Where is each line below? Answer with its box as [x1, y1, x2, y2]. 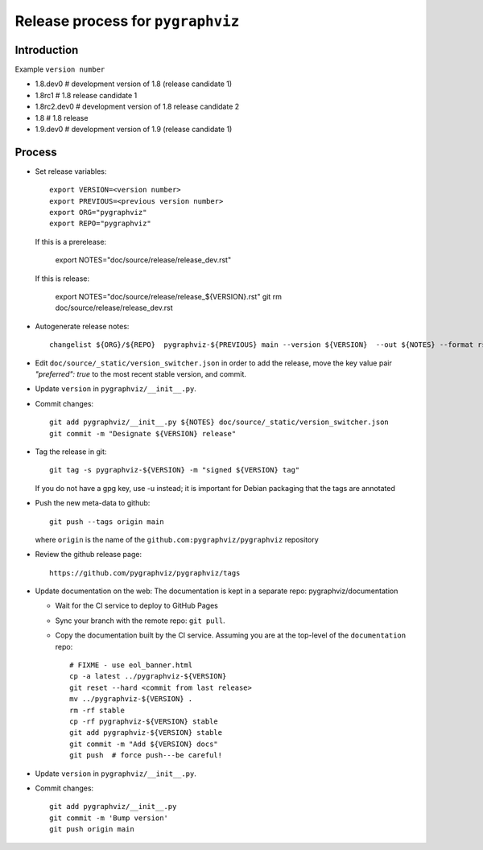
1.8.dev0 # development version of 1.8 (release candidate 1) [35, 79, 233, 89]
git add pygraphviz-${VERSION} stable [69, 728, 223, 737]
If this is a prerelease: [35, 237, 107, 246]
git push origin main [49, 825, 134, 834]
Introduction [14, 43, 79, 56]
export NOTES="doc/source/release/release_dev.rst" [55, 255, 232, 265]
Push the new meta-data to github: [35, 498, 151, 508]
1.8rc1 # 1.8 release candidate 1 [35, 90, 138, 100]
